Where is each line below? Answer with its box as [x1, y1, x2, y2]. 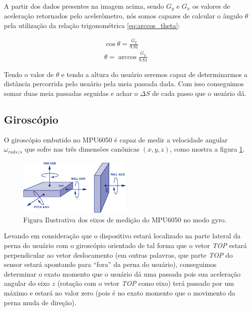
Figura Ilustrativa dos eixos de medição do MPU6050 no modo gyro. [23, 214, 227, 224]
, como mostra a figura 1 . [170, 144, 245, 154]
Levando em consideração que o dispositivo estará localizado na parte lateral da [4, 231, 241, 241]
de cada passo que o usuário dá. [152, 88, 247, 98]
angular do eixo [4, 278, 50, 288]
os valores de [192, 1, 230, 11]
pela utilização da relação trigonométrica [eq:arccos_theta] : [4, 20, 180, 31]
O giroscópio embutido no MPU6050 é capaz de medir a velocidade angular [4, 134, 228, 144]
